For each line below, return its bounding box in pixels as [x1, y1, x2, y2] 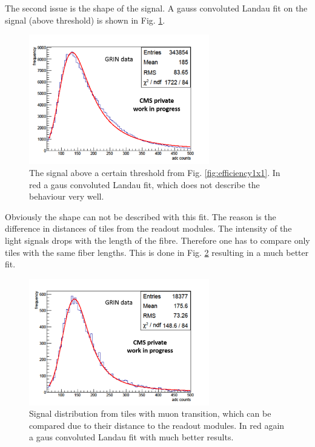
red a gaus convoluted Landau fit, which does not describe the [29, 178, 260, 191]
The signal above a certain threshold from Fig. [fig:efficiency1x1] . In [29, 166, 280, 179]
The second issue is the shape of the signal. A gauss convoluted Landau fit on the [5, 2, 308, 14]
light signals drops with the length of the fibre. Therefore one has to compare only [5, 234, 310, 247]
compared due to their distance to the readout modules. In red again [29, 419, 285, 431]
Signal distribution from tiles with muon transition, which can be [29, 407, 271, 420]
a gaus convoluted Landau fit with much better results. [29, 431, 234, 443]
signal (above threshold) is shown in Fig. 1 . [5, 13, 165, 26]
